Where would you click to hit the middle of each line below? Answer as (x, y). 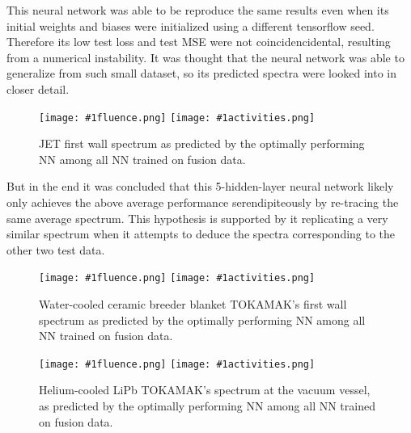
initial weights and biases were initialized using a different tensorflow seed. (191, 25)
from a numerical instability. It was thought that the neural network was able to (205, 57)
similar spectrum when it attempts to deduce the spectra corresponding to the (201, 234)
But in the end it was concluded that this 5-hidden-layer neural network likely (200, 186)
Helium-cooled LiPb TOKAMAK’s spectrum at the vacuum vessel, (205, 390)
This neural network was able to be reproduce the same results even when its (198, 10)
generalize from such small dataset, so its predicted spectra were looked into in (202, 73)
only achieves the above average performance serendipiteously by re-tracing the (203, 202)
